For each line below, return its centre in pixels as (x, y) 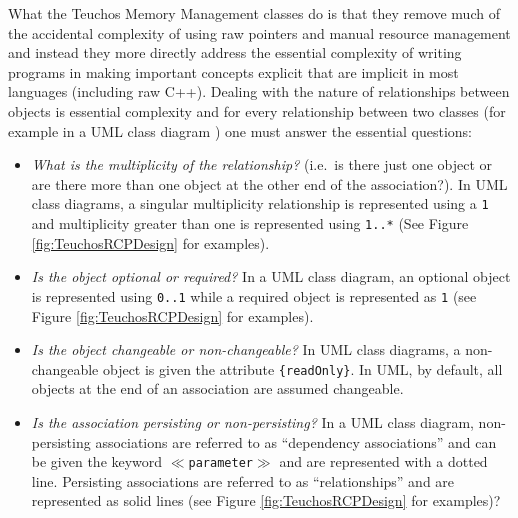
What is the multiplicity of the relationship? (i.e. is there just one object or (262, 164)
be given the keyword (97, 461)
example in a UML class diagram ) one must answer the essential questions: (240, 130)
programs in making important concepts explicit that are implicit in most (233, 71)
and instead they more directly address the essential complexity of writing (235, 52)
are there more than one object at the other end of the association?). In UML (269, 183)
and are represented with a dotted (383, 461)
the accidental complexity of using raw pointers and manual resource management (259, 32)
